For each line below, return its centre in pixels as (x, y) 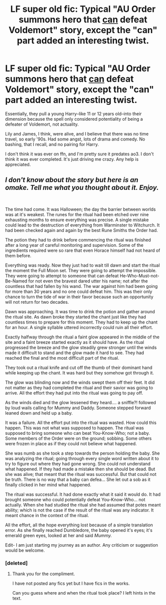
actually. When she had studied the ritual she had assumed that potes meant (83, 505)
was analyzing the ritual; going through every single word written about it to (82, 458)
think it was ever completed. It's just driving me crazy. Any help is (72, 159)
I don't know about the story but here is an (72, 180)
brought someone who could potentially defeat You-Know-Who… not (75, 499)
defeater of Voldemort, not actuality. (42, 124)
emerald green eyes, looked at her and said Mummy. (59, 535)
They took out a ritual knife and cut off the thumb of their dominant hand (79, 368)
